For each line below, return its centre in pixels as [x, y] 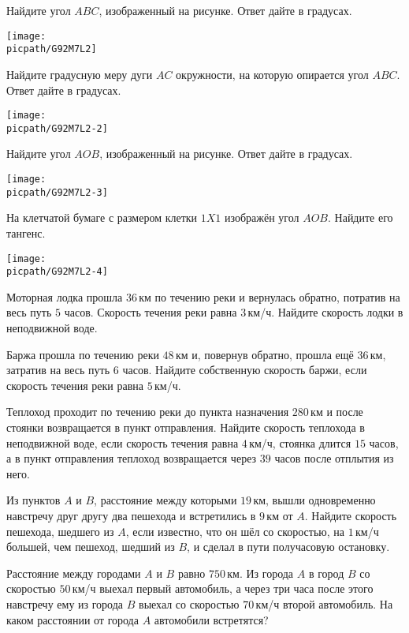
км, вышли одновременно [314, 500]
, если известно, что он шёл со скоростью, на [235, 531]
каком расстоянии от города [73, 619]
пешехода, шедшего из [60, 531]
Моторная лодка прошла [65, 296]
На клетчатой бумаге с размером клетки [102, 217]
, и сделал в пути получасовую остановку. [288, 547]
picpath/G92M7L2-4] [57, 272]
